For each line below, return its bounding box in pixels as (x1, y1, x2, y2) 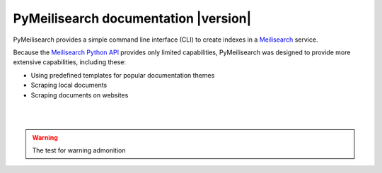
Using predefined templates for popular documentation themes (30, 71, 215, 79)
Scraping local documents (30, 81, 108, 90)
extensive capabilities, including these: (13, 58, 127, 66)
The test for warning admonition (32, 146, 126, 155)
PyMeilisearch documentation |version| (13, 11, 252, 26)
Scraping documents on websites (30, 90, 129, 99)
